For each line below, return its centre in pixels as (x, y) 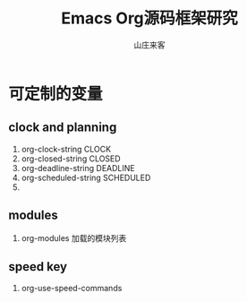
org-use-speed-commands (72, 289)
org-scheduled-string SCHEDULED (86, 177)
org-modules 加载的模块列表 (74, 237)
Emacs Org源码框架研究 (149, 18)
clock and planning (63, 128)
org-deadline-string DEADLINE (78, 168)
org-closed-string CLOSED (71, 159)
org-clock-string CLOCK (66, 149)
